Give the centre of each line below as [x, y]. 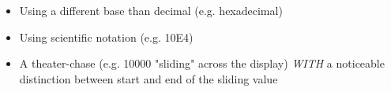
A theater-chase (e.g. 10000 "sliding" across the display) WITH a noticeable [202, 63]
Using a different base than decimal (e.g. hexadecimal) [151, 10]
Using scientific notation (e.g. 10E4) [106, 37]
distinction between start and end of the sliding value [149, 78]
